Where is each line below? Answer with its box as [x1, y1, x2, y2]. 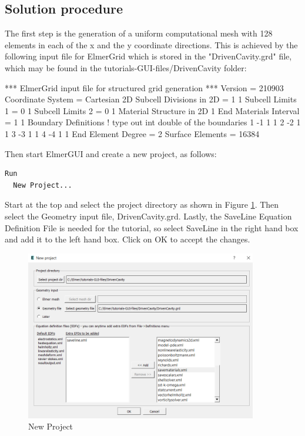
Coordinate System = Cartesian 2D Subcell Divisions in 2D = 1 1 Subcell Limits [5, 93, 297, 105]
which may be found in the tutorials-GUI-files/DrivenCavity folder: [5, 61, 247, 74]
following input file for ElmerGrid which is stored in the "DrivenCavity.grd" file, [5, 50, 292, 62]
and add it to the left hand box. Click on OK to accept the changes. [5, 233, 250, 245]
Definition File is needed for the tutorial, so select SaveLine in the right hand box [5, 221, 299, 234]
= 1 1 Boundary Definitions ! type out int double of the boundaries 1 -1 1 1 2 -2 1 [5, 116, 301, 128]
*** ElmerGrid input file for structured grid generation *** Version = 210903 [5, 81, 284, 94]
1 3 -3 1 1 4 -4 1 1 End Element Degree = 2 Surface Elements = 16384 [5, 127, 260, 139]
